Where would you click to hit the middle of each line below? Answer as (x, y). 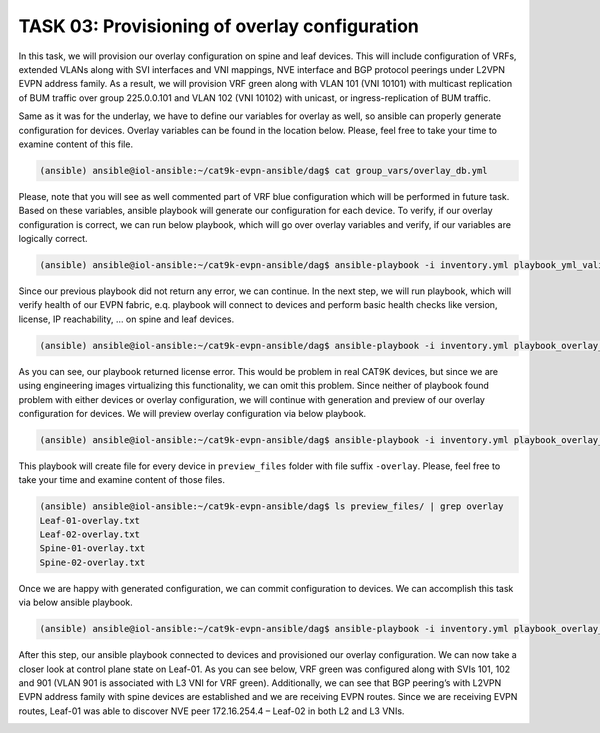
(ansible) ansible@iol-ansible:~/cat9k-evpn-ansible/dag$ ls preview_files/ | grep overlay (271, 506)
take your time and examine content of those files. (121, 480)
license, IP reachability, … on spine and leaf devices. (126, 319)
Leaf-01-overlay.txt (89, 520)
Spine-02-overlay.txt (92, 562)
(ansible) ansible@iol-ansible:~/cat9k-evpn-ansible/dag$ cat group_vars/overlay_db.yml (264, 170)
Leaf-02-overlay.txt (89, 534)
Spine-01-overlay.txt (92, 548)
